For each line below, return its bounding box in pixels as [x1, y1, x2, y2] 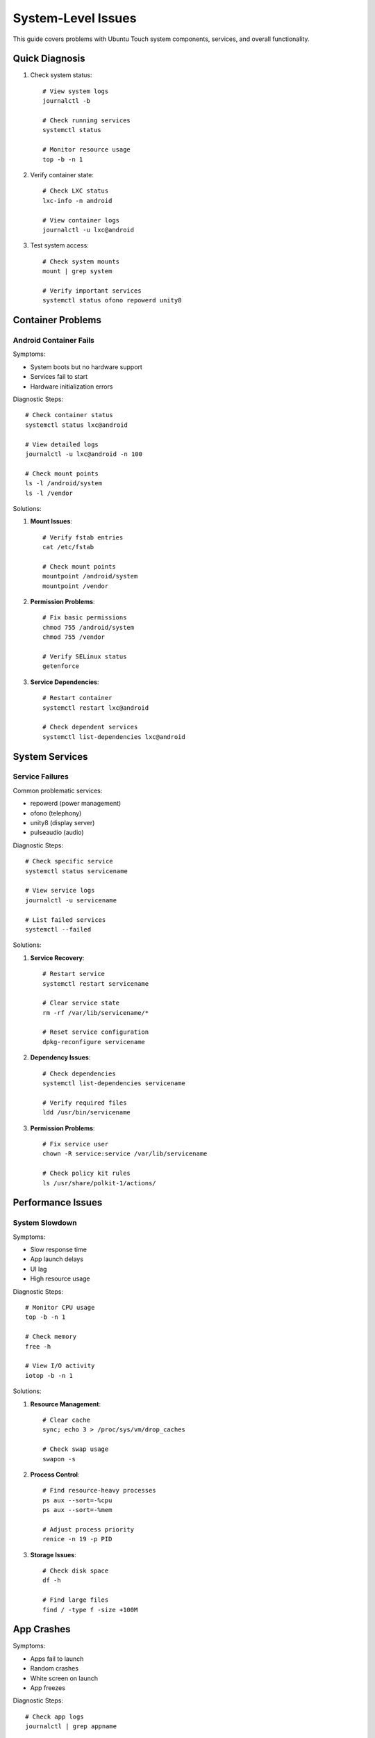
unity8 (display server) [30, 819, 95, 827]
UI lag [30, 1265, 47, 1273]
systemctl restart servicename [42, 980, 149, 987]
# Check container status [25, 411, 114, 419]
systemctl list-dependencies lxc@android [42, 733, 185, 740]
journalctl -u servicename [25, 896, 117, 904]
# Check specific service [25, 857, 114, 866]
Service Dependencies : [30, 678, 99, 686]
